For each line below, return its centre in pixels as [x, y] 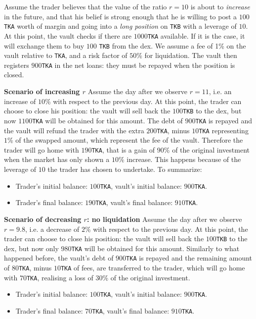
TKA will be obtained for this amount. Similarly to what [155, 248]
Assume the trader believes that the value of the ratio [85, 6]
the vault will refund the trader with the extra [74, 130]
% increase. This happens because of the [180, 159]
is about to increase [220, 6]
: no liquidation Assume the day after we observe [164, 219]
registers [17, 65]
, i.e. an [220, 91]
